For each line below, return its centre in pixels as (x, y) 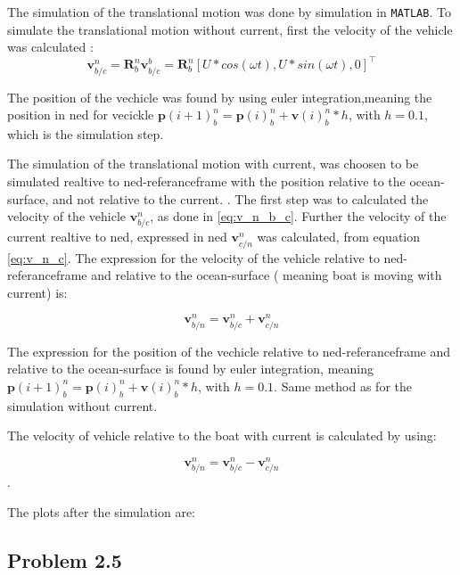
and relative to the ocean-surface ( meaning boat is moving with (267, 275)
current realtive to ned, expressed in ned (117, 237)
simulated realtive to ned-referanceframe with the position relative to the (206, 181)
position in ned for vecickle (81, 115)
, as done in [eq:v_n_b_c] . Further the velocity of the (298, 216)
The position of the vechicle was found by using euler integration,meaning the (220, 97)
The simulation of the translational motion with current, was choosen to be (213, 164)
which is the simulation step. (86, 133)
